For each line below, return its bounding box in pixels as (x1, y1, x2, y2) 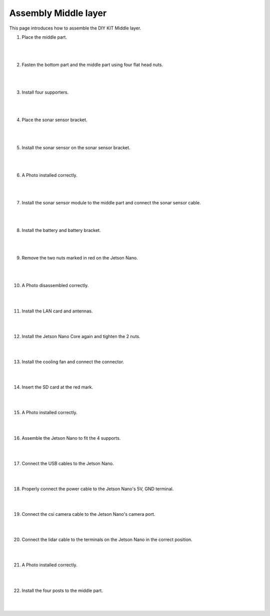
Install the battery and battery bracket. (21, 227, 101, 233)
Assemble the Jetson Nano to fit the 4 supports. (21, 435, 121, 441)
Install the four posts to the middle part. (21, 587, 103, 593)
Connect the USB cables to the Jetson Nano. (21, 460, 114, 466)
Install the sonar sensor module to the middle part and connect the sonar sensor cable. (21, 199, 201, 205)
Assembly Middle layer (9, 8, 107, 19)
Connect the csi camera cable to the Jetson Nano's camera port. (21, 511, 155, 517)
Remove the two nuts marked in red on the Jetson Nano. (21, 255, 138, 261)
